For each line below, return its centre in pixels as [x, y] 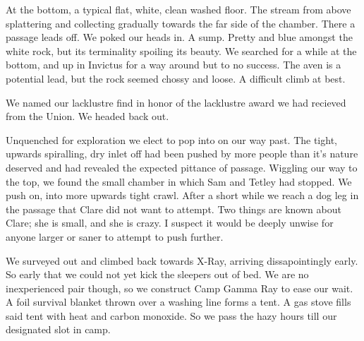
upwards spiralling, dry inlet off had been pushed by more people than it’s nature [182, 154]
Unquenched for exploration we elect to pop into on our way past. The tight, [171, 139]
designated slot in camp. [58, 329]
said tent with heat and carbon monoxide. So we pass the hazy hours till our [171, 315]
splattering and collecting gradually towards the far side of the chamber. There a [181, 23]
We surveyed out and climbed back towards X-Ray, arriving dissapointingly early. [182, 260]
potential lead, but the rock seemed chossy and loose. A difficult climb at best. [176, 78]
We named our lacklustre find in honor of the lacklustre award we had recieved [176, 102]
